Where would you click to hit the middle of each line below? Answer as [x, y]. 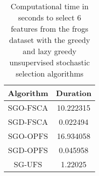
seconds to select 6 [50, 17]
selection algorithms [50, 73]
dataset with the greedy [49, 40]
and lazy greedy [49, 51]
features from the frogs [50, 29]
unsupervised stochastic [50, 62]
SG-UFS [28, 164]
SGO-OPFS [28, 136]
